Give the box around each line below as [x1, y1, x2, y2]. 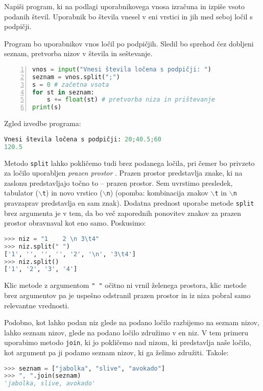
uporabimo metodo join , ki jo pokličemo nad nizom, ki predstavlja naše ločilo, [4, 337, 251, 348]
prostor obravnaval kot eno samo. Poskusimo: [4, 217, 146, 228]
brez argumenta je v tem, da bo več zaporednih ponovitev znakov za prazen [4, 207, 242, 218]
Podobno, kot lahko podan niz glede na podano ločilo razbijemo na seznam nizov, [4, 317, 259, 328]
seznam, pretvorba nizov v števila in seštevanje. [4, 48, 153, 59]
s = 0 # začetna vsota [32, 81, 109, 88]
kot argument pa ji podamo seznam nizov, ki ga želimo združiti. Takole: [4, 347, 229, 357]
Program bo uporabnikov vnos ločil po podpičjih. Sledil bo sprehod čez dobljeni [4, 38, 254, 48]
